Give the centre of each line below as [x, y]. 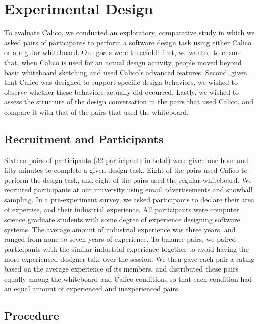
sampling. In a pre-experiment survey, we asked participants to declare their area [129, 200]
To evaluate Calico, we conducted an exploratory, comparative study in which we [129, 33]
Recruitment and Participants [84, 139]
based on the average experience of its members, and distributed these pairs [121, 269]
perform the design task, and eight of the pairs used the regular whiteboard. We [128, 179]
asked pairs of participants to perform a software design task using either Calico [128, 42]
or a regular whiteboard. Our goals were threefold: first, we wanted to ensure [123, 52]
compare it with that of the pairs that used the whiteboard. [96, 111]
